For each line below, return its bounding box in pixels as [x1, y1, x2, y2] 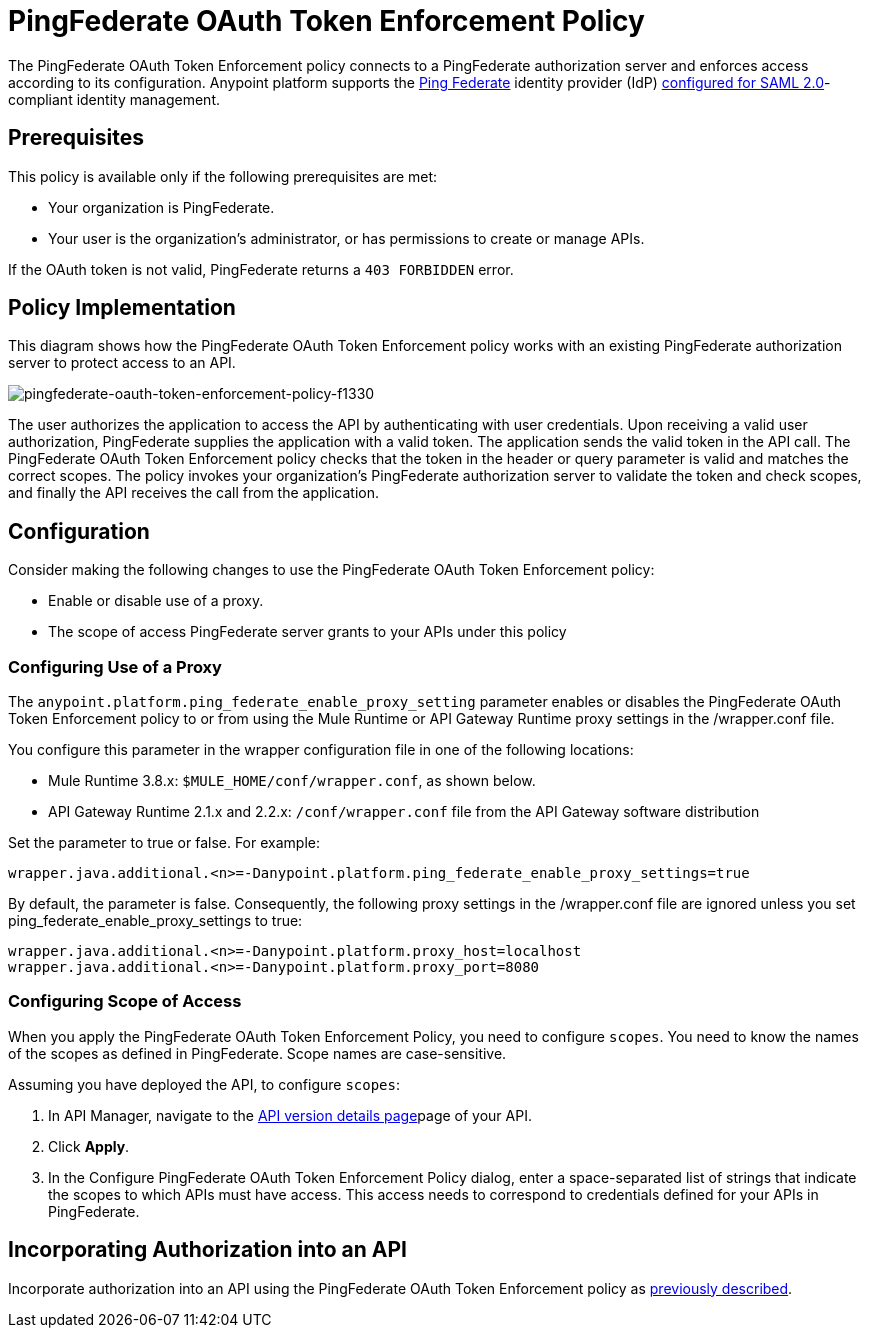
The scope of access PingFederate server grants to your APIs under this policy [48, 623, 567, 641]
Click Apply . [48, 1137, 130, 1155]
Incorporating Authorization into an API [8, 1237, 408, 1263]
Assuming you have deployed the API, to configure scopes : [8, 1075, 401, 1093]
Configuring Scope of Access [8, 991, 242, 1012]
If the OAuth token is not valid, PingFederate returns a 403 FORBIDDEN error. [8, 260, 514, 278]
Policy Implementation [8, 295, 236, 321]
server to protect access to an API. [8, 354, 236, 372]
